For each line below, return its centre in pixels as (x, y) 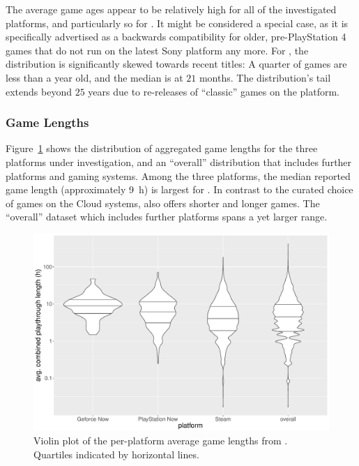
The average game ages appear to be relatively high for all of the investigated (171, 9)
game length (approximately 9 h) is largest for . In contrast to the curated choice (179, 189)
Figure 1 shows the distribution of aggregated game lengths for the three (162, 148)
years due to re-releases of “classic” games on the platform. (214, 91)
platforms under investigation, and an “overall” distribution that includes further (179, 161)
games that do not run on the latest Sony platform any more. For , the (157, 50)
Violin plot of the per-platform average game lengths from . (161, 440)
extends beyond (39, 91)
